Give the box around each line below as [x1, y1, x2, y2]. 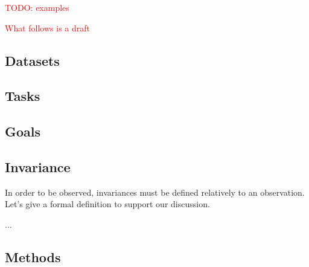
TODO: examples [5, 1, 69, 13]
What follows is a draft [5, 21, 90, 34]
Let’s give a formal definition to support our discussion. [5, 198, 210, 210]
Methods [5, 247, 61, 266]
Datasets [5, 51, 60, 69]
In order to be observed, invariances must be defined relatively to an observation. [5, 185, 305, 198]
